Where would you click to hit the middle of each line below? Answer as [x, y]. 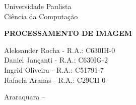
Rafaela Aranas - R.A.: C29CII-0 [55, 80]
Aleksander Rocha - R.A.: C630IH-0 [60, 50]
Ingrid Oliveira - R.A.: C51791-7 [54, 69]
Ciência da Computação [41, 16]
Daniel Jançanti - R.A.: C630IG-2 [56, 60]
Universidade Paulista [38, 6]
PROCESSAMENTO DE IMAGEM [68, 33]
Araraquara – [25, 97]
